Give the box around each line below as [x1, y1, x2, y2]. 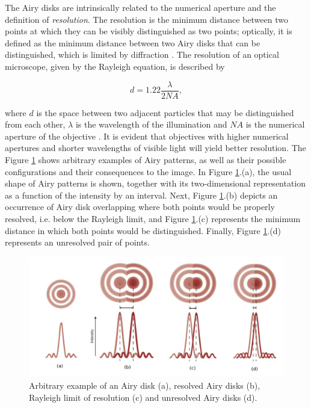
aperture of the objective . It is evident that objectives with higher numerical [5, 129, 289, 142]
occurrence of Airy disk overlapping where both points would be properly [5, 200, 275, 213]
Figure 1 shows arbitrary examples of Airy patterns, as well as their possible [5, 153, 286, 165]
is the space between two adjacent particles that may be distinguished [36, 106, 294, 119]
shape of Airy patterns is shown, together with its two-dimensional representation [5, 177, 306, 190]
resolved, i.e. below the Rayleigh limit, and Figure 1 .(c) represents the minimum [5, 212, 301, 224]
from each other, [5, 118, 66, 131]
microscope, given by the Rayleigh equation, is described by [5, 60, 225, 72]
